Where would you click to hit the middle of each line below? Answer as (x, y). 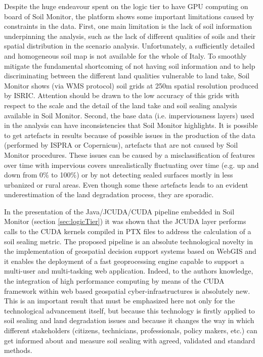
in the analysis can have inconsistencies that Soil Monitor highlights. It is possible (131, 125)
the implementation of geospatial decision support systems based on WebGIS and (130, 251)
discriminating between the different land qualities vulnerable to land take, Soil (127, 76)
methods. (18, 350)
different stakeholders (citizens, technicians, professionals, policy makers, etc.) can (131, 330)
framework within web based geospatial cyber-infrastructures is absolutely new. (127, 291)
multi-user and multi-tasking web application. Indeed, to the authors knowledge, (129, 271)
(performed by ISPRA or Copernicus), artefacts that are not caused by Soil (121, 145)
